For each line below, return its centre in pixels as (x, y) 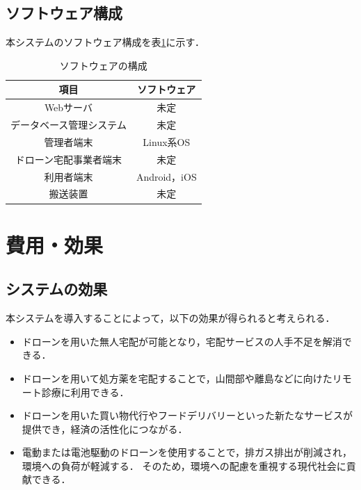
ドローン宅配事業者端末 (69, 159)
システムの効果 (57, 289)
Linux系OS (167, 141)
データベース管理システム (69, 125)
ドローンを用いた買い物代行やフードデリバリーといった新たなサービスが (187, 415)
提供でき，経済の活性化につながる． (105, 428)
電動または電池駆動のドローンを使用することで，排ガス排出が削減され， (187, 452)
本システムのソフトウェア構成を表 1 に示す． (105, 42)
